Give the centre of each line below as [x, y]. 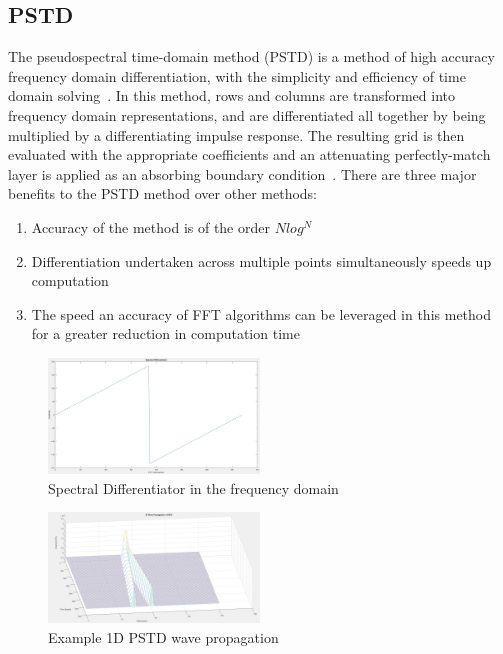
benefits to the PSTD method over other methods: [163, 193]
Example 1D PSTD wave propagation [163, 637]
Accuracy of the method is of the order [150, 226]
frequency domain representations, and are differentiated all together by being [247, 114]
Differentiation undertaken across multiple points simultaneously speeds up [261, 260]
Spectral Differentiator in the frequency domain [193, 487]
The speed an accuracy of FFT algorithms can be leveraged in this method [261, 313]
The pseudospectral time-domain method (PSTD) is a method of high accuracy [251, 56]
